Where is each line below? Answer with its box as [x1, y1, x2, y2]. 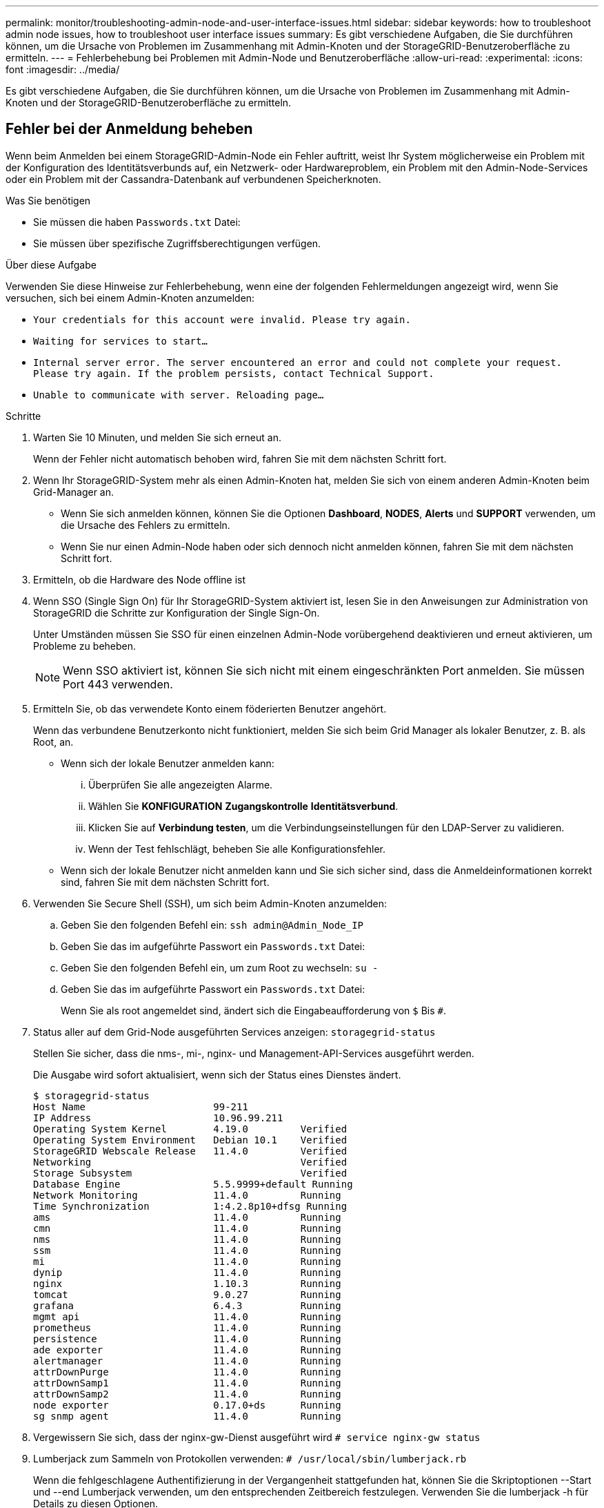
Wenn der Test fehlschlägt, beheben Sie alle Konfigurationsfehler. [88, 842, 385, 855]
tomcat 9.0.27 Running [33, 1288, 341, 1300]
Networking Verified [33, 1156, 348, 1168]
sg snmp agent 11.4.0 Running [33, 1410, 341, 1422]
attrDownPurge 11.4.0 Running [33, 1366, 341, 1377]
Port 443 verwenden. [63, 677, 173, 691]
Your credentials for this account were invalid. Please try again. [33, 313, 411, 325]
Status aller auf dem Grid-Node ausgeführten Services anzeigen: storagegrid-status [33, 1025, 436, 1038]
